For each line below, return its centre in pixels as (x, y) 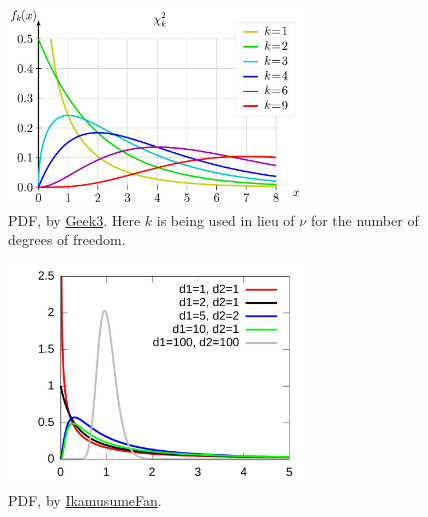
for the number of (364, 219)
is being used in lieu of (225, 219)
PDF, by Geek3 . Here (74, 219)
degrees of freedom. (67, 239)
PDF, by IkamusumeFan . (85, 499)
